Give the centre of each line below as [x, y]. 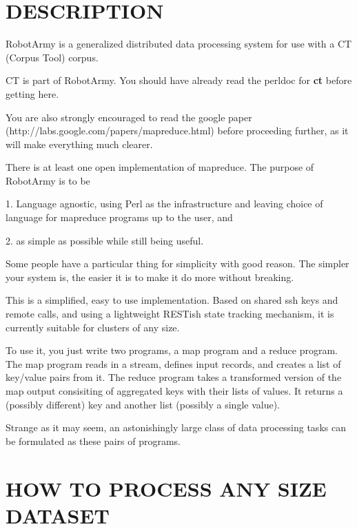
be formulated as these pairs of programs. [93, 440]
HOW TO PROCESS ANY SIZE [166, 488]
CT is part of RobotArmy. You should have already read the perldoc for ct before [179, 80]
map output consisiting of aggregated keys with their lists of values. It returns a [174, 391]
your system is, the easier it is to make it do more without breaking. [150, 277]
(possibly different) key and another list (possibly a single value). [143, 404]
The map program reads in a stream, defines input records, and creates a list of [173, 363]
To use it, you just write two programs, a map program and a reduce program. [172, 350]
